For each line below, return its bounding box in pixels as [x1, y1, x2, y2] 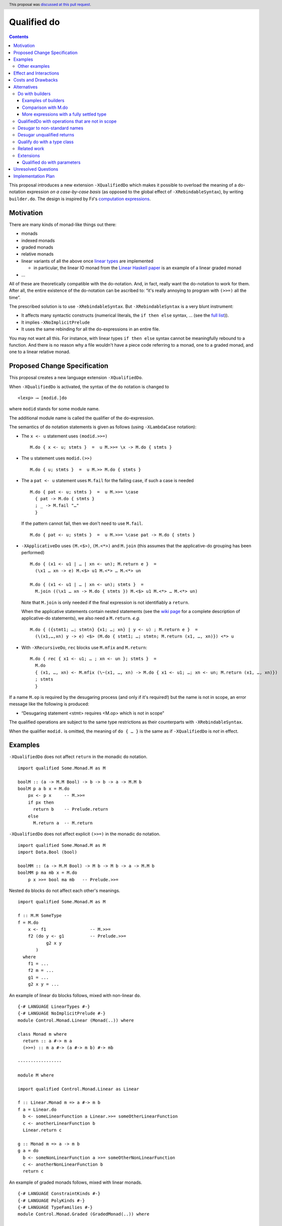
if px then [27, 799, 54, 805]
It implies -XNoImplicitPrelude [21, 319, 90, 325]
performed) [21, 550, 45, 556]
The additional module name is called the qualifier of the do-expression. [9, 415, 154, 421]
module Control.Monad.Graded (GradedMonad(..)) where [18, 1211, 149, 1217]
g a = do [18, 1148, 39, 1153]
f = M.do [18, 919, 39, 925]
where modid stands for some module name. [9, 406, 100, 412]
